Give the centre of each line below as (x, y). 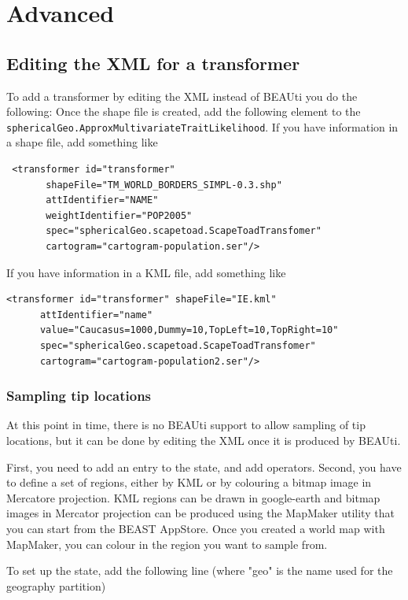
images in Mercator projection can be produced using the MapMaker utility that (200, 513)
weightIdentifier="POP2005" (119, 215)
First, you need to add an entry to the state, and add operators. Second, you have (204, 467)
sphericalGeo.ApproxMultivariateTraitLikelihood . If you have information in (202, 126)
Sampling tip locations (79, 396)
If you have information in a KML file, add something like (146, 272)
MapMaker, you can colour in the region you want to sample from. (167, 544)
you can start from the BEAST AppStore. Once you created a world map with (196, 528)
